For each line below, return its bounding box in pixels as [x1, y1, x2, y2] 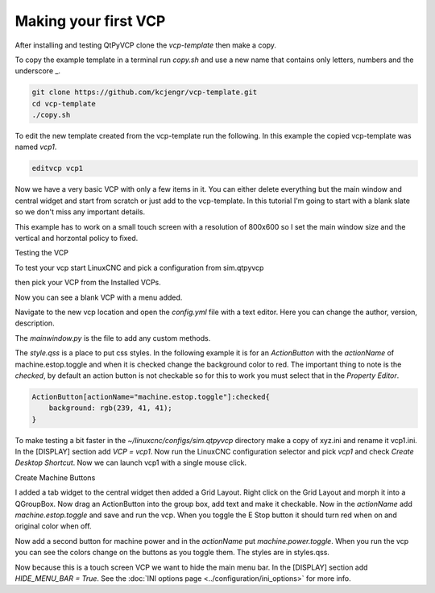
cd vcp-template [31, 99, 97, 108]
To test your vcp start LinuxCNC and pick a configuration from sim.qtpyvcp [14, 263, 264, 272]
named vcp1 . [14, 142, 57, 152]
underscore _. [14, 66, 60, 76]
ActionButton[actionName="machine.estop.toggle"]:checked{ [31, 392, 270, 401]
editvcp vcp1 [31, 164, 84, 173]
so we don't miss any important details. [14, 207, 145, 217]
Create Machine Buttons [14, 472, 96, 483]
